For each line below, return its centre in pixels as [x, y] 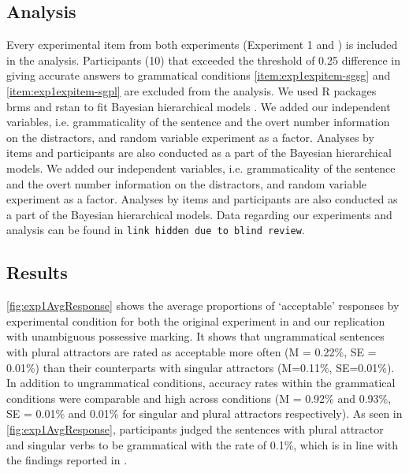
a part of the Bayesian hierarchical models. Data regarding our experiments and [199, 214]
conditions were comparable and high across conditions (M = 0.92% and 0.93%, [199, 398]
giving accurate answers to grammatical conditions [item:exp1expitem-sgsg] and [199, 75]
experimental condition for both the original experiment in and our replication [196, 320]
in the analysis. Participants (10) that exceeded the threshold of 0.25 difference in [203, 60]
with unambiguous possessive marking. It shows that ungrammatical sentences [195, 336]
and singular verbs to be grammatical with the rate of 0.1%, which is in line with [202, 444]
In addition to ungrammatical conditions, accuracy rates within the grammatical [201, 383]
